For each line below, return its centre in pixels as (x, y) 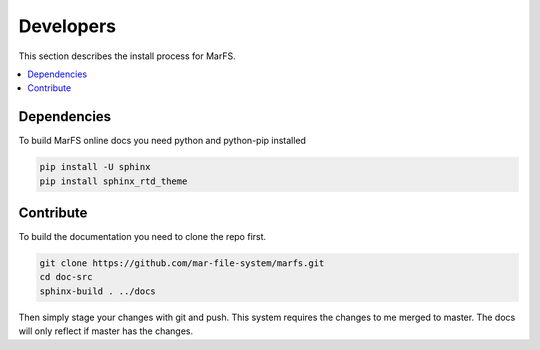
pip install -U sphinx (95, 167)
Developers (67, 26)
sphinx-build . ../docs (98, 291)
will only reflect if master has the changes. (106, 331)
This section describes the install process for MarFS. (127, 56)
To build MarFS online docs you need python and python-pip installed (162, 141)
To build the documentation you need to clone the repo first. (142, 237)
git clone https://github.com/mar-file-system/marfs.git (182, 263)
